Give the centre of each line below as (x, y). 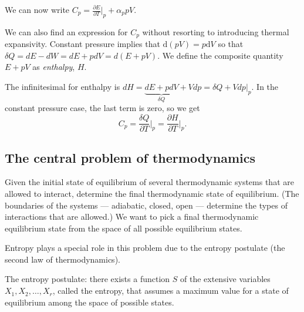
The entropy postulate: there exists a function (87, 279)
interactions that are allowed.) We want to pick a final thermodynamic (132, 217)
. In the (265, 87)
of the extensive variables (225, 279)
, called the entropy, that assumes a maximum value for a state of (170, 291)
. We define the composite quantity (220, 55)
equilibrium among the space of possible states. (89, 302)
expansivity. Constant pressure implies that (82, 44)
